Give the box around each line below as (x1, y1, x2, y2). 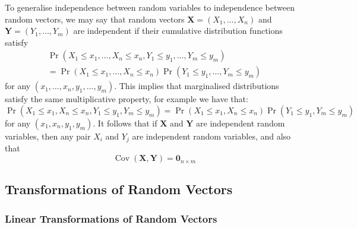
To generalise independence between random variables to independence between (5, 1, 295, 13)
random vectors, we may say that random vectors (5, 12, 185, 25)
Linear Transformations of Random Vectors (5, 211, 217, 226)
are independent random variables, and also (132, 130, 291, 142)
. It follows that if (93, 117, 157, 129)
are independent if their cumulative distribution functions (73, 24, 283, 37)
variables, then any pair (5, 130, 91, 142)
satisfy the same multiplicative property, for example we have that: (5, 93, 248, 105)
